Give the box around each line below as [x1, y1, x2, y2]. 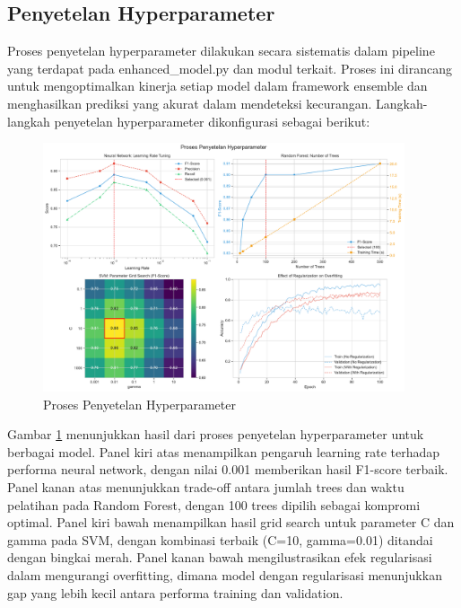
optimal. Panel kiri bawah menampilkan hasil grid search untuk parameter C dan [7, 513, 455, 532]
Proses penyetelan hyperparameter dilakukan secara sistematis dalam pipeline [7, 41, 435, 60]
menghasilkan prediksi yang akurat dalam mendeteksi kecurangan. [7, 93, 372, 112]
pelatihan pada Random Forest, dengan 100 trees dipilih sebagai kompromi [7, 495, 421, 514]
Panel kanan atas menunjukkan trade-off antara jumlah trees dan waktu [7, 478, 404, 497]
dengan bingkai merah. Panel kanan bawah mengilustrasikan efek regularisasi [7, 548, 432, 567]
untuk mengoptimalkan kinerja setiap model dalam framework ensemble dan [7, 76, 428, 95]
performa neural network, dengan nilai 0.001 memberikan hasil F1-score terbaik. [7, 460, 448, 479]
